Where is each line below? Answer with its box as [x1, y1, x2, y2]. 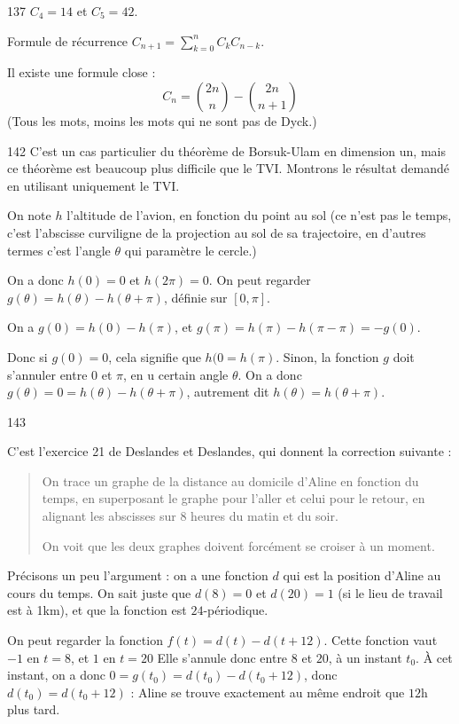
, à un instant [328, 648, 402, 666]
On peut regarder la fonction [7, 631, 163, 649]
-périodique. [203, 601, 268, 619]
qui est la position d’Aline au [283, 566, 441, 585]
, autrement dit [186, 382, 269, 401]
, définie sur [163, 287, 228, 306]
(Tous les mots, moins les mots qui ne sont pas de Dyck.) [7, 111, 317, 130]
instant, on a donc [7, 665, 105, 684]
